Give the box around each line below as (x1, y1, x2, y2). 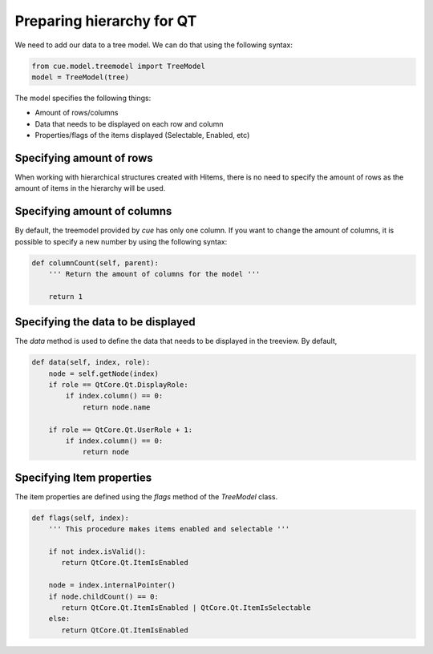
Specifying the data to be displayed (14, 315, 196, 329)
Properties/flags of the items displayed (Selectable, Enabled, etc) (34, 131, 250, 140)
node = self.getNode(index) (48, 369, 160, 378)
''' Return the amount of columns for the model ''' (48, 269, 261, 279)
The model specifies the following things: (14, 93, 152, 103)
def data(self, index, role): (31, 357, 151, 367)
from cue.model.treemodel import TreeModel (31, 61, 206, 71)
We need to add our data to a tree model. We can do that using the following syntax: (14, 40, 293, 50)
